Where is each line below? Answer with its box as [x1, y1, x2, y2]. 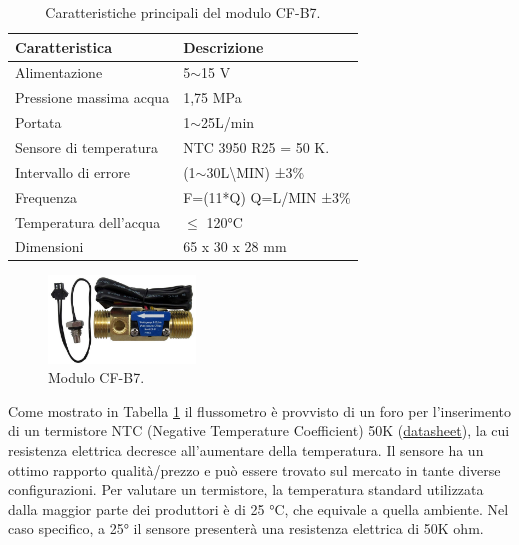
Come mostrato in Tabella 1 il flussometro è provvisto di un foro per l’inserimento [8, 400, 512, 421]
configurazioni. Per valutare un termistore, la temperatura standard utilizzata [8, 479, 484, 500]
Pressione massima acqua [15, 87, 170, 108]
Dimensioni [15, 236, 84, 257]
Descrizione [183, 36, 264, 57]
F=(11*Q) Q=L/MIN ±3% [183, 186, 351, 207]
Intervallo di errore [15, 161, 130, 182]
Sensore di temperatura [15, 136, 158, 157]
